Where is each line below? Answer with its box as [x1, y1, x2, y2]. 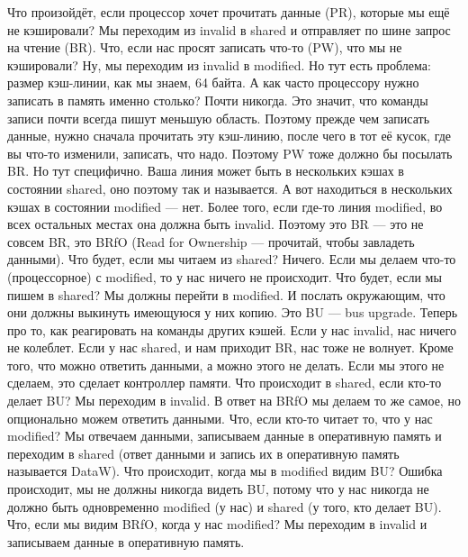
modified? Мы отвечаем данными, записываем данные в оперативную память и [7, 426, 442, 445]
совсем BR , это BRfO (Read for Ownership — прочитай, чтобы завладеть [7, 232, 415, 251]
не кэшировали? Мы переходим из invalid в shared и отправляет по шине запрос [7, 20, 451, 39]
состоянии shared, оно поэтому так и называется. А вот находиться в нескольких [7, 178, 453, 197]
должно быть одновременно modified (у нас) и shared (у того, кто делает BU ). [7, 497, 442, 516]
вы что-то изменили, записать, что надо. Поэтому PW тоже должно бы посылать [7, 143, 453, 162]
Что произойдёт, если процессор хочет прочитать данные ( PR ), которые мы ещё [7, 3, 450, 21]
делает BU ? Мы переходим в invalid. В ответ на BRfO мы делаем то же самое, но [7, 391, 461, 410]
